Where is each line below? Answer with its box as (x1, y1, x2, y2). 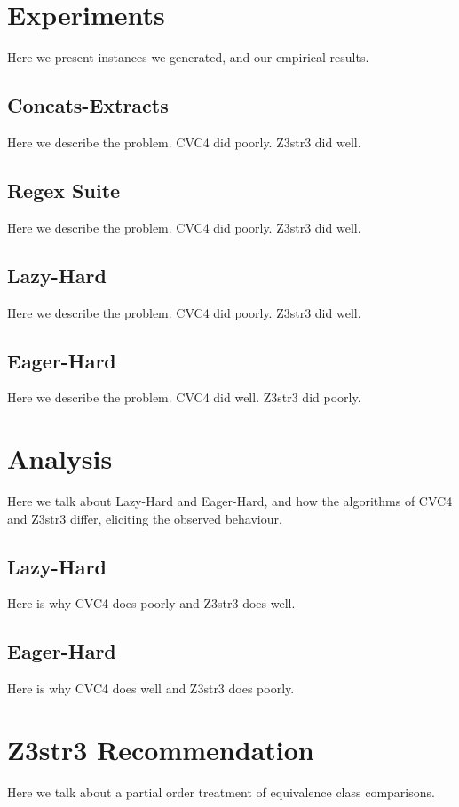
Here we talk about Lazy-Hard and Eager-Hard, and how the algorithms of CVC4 (7, 492, 453, 510)
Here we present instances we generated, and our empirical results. (7, 48, 369, 67)
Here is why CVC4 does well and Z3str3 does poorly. (7, 679, 295, 698)
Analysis (7, 440, 113, 477)
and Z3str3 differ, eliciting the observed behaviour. (7, 509, 282, 527)
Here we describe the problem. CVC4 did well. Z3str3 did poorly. (7, 388, 361, 407)
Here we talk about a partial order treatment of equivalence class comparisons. (7, 782, 435, 801)
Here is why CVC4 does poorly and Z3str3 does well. (7, 594, 296, 613)
